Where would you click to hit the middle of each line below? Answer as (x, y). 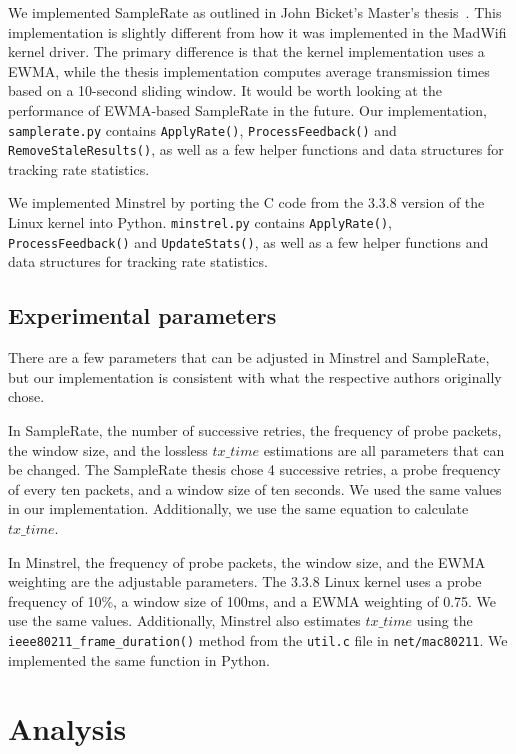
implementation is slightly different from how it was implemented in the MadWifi (257, 31)
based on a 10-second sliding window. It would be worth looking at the (225, 90)
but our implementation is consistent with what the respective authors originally (255, 376)
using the (444, 620)
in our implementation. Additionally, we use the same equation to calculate (238, 508)
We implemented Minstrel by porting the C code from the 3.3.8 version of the (246, 202)
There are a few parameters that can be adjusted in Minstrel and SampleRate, (249, 357)
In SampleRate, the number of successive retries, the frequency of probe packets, (255, 429)
